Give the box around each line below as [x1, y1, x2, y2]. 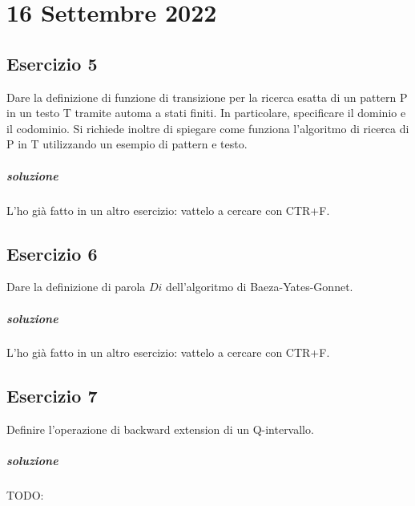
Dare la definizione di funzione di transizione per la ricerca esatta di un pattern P [6, 88, 408, 105]
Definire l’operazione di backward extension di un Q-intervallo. [6, 421, 314, 438]
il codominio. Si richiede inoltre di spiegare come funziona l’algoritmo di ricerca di [6, 119, 409, 136]
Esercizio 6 [6, 241, 98, 265]
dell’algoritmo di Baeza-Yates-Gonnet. [166, 278, 353, 295]
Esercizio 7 [6, 383, 98, 408]
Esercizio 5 [6, 51, 98, 75]
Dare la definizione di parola [6, 278, 146, 295]
